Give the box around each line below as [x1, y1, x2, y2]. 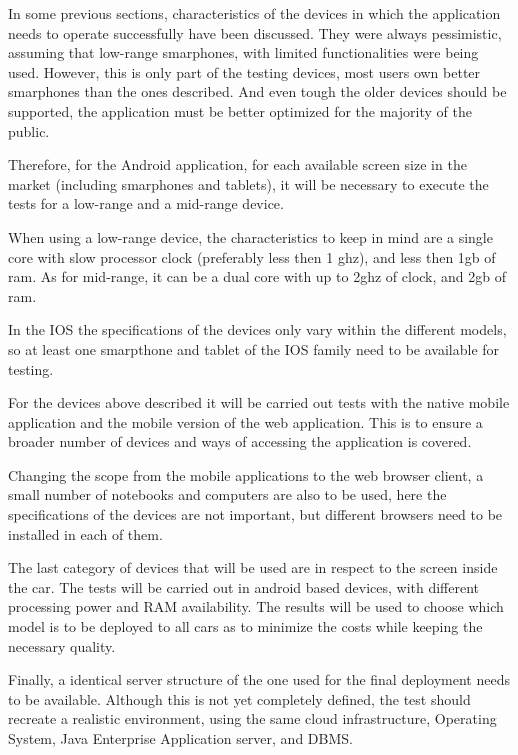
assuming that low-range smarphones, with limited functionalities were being [8, 42, 479, 63]
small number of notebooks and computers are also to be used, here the [8, 484, 447, 505]
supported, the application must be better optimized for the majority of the [8, 100, 472, 121]
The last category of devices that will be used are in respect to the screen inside [8, 557, 498, 578]
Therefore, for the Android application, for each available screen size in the [8, 154, 467, 175]
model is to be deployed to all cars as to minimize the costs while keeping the [8, 616, 483, 637]
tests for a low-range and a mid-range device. [8, 193, 284, 214]
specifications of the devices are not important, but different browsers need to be [8, 504, 503, 525]
